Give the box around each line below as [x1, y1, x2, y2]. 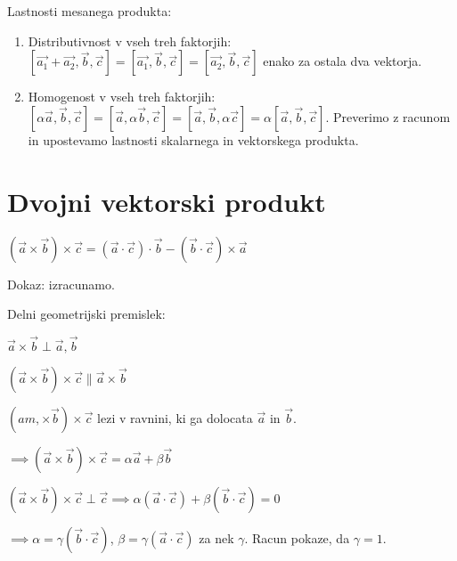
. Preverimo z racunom [325, 107, 451, 126]
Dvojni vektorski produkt [7, 183, 326, 219]
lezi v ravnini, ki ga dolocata [97, 408, 253, 427]
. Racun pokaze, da [244, 528, 350, 547]
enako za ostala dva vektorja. [263, 52, 422, 70]
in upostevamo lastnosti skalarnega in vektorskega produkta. [28, 130, 359, 149]
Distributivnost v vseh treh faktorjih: [28, 31, 232, 50]
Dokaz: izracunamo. [7, 274, 115, 293]
